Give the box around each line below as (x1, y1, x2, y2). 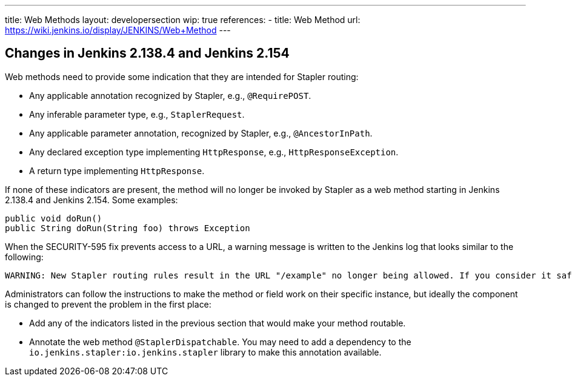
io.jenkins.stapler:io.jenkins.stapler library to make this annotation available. (29, 346, 382, 357)
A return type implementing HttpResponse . (29, 165, 205, 176)
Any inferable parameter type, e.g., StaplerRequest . (29, 109, 245, 120)
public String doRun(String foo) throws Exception (5, 223, 250, 233)
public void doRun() (5, 213, 102, 223)
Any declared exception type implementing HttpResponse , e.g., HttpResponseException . (29, 146, 399, 157)
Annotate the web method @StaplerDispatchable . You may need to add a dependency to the (29, 336, 411, 347)
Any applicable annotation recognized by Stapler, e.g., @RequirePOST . (29, 90, 311, 101)
